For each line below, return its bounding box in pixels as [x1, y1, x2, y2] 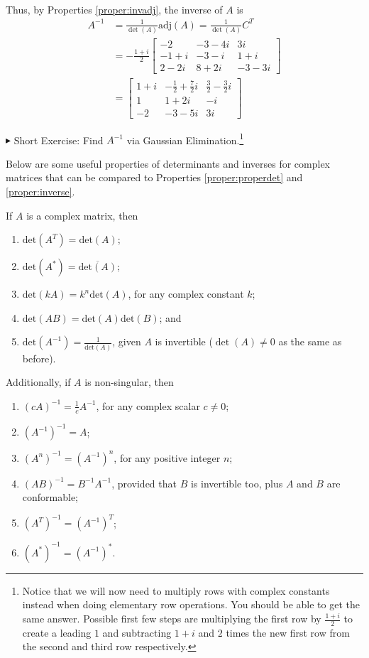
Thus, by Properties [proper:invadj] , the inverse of [6, 1, 223, 16]
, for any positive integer [114, 450, 221, 465]
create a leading [22, 625, 92, 640]
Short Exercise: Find [13, 132, 104, 147]
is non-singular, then [84, 374, 174, 389]
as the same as [278, 334, 342, 349]
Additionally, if [6, 374, 71, 389]
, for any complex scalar [96, 398, 200, 413]
